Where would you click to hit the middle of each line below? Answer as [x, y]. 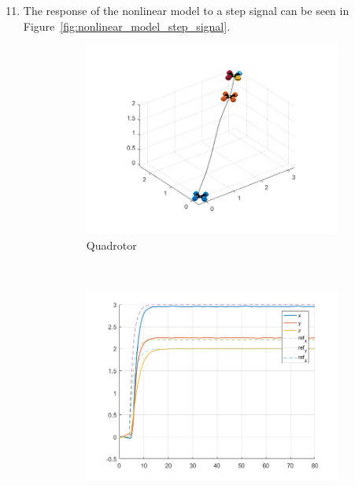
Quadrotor [111, 245]
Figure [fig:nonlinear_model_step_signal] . [127, 26]
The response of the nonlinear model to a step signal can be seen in [186, 10]
